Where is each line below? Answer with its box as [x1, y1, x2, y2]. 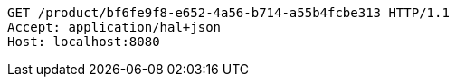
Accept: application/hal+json [7, 20, 222, 34]
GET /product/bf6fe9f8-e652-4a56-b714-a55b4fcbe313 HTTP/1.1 [7, 5, 450, 20]
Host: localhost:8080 [7, 34, 160, 49]
